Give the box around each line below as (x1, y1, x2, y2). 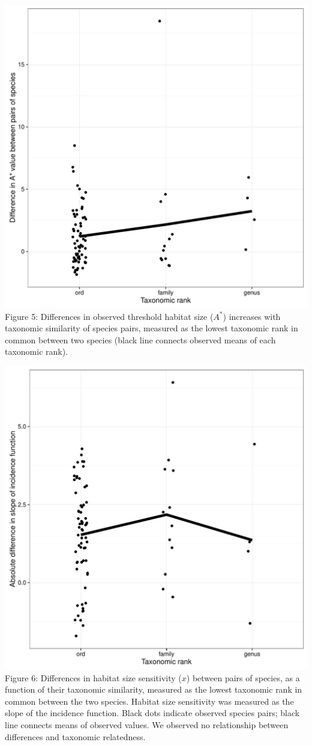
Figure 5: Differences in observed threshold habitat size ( (5, 310, 214, 322)
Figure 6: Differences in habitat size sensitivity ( (5, 671, 182, 684)
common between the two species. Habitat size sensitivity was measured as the (5, 694, 294, 707)
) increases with (223, 310, 281, 322)
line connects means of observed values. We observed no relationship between (5, 718, 289, 731)
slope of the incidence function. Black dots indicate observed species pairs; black (5, 707, 300, 719)
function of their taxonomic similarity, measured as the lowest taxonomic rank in (5, 683, 302, 696)
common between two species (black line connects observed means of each (5, 333, 276, 346)
